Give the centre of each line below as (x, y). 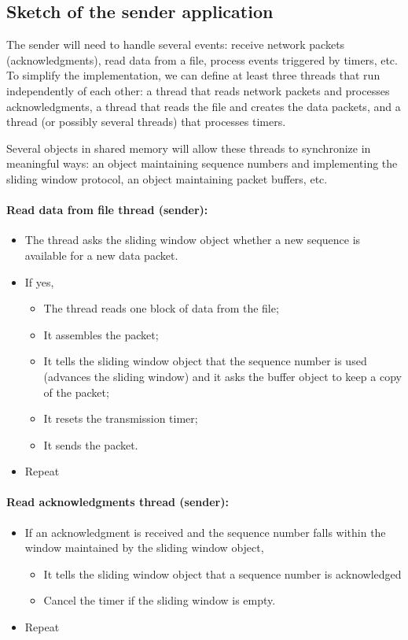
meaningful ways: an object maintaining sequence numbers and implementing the (202, 163)
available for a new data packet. (101, 255)
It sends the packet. (91, 444)
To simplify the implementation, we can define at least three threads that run (193, 75)
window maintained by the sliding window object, (144, 548)
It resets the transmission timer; (121, 418)
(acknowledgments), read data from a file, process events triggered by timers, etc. (202, 59)
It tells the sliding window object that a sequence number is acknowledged (222, 573)
